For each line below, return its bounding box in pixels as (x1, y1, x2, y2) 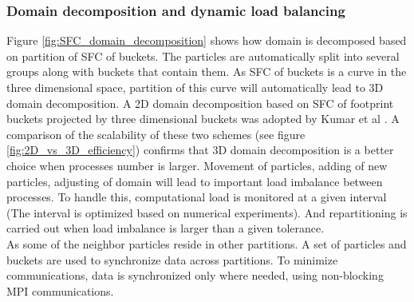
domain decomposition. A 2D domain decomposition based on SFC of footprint (6, 94, 394, 111)
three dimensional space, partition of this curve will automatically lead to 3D (6, 79, 384, 95)
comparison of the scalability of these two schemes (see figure (6, 125, 306, 142)
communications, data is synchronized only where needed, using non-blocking (6, 267, 384, 284)
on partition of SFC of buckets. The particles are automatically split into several (6, 47, 400, 64)
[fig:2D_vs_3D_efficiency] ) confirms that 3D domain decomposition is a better (6, 141, 394, 158)
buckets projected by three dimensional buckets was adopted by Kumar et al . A (6, 110, 400, 127)
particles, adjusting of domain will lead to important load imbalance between (6, 173, 383, 189)
